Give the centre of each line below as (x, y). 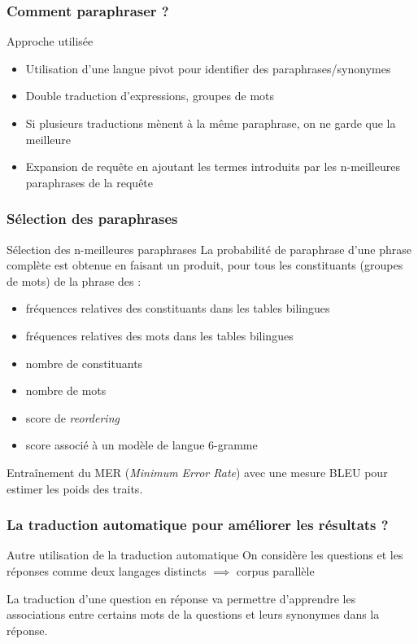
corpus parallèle (275, 570)
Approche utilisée (50, 41)
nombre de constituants (84, 363)
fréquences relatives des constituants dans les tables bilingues (178, 308)
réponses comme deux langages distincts (107, 570)
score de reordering (72, 417)
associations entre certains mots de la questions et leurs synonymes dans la (193, 614)
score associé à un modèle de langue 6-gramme (142, 445)
